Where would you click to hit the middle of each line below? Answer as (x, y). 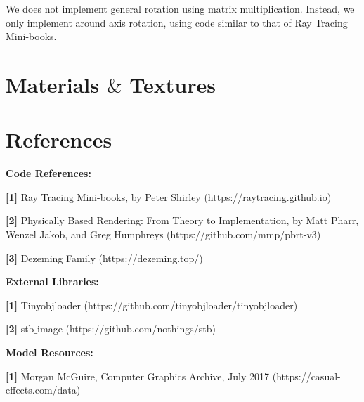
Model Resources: (50, 352)
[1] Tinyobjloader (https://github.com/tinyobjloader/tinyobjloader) (152, 305)
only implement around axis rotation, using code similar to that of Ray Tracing (177, 22)
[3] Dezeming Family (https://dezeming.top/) (104, 258)
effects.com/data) (43, 390)
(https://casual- (306, 376)
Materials (53, 84)
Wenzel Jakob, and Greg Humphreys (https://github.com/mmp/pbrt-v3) (163, 234)
